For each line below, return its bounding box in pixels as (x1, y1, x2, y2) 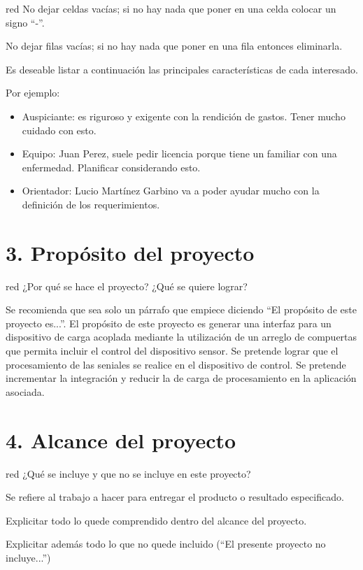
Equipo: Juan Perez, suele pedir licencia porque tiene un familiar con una (22, 146, 337, 161)
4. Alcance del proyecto (6, 425, 236, 454)
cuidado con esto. (22, 122, 97, 137)
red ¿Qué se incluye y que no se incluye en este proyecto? (6, 466, 251, 480)
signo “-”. (6, 15, 45, 29)
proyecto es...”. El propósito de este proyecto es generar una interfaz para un (6, 315, 332, 330)
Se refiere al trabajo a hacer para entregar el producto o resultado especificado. (6, 490, 344, 504)
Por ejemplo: (6, 85, 60, 100)
